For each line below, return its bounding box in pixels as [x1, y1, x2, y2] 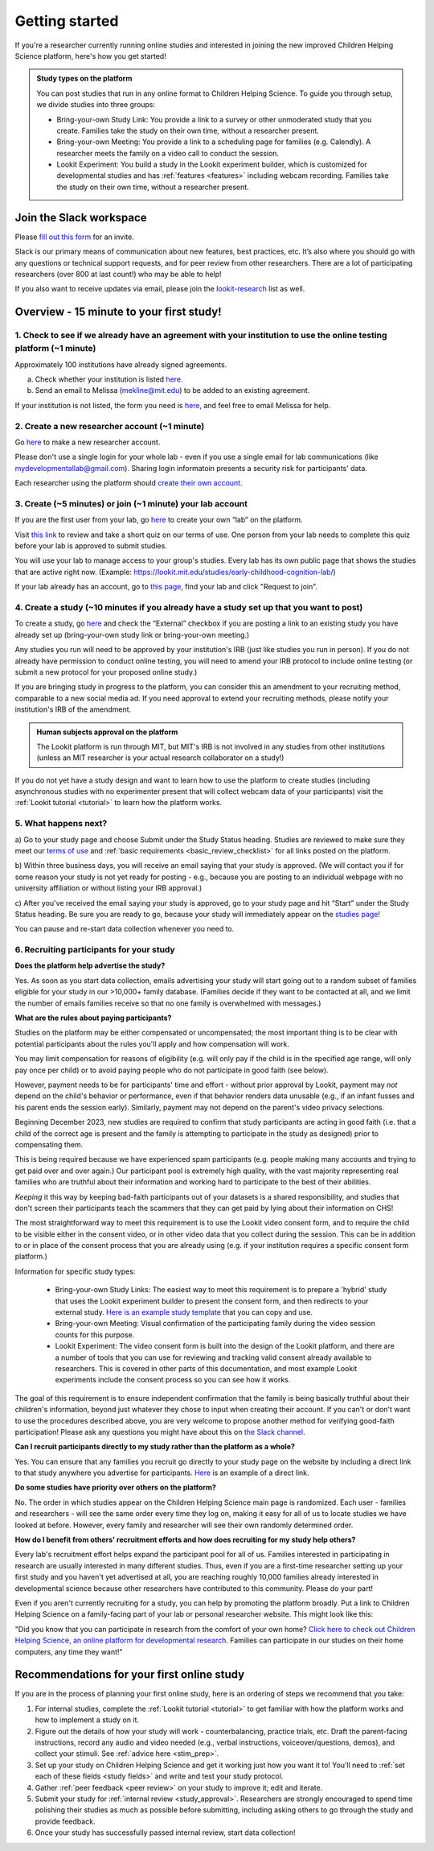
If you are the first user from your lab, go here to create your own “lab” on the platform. [14, 515, 303, 525]
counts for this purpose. [55, 1329, 135, 1340]
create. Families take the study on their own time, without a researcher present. [56, 126, 319, 135]
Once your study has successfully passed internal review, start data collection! [35, 1828, 296, 1837]
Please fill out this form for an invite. [14, 232, 134, 242]
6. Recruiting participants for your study [14, 944, 176, 956]
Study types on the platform [36, 73, 133, 84]
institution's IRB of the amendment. [14, 704, 132, 714]
